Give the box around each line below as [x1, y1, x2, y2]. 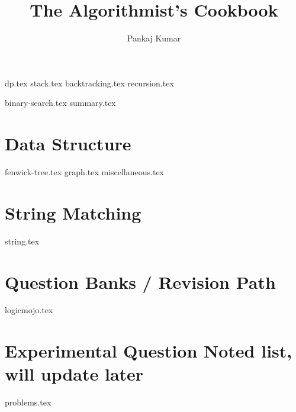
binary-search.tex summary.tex [5, 96, 116, 109]
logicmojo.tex [5, 304, 53, 316]
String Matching [5, 200, 141, 224]
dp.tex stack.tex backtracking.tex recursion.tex [5, 76, 174, 89]
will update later [5, 362, 144, 386]
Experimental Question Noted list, [5, 339, 292, 363]
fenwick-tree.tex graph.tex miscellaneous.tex [5, 166, 164, 178]
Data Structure [5, 131, 131, 156]
